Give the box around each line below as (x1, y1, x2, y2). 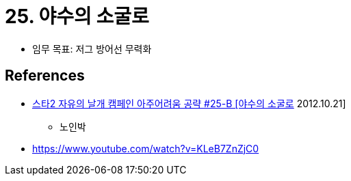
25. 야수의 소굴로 (5, 5, 149, 28)
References (5, 67, 85, 85)
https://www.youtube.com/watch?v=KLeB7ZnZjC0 (32, 142, 259, 154)
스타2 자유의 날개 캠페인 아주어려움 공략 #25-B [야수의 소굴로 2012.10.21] (32, 97, 346, 109)
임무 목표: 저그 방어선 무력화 (32, 42, 152, 55)
